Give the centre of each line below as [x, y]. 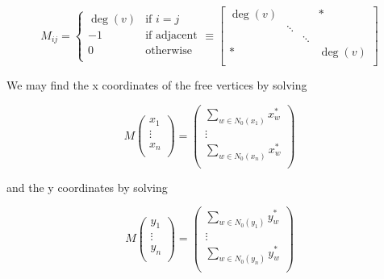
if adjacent [171, 36]
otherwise [169, 51]
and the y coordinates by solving [87, 187]
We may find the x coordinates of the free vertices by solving [157, 85]
